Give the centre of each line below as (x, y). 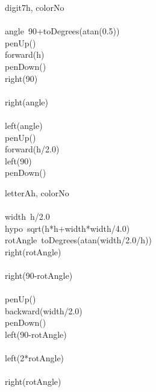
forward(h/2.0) (32, 149)
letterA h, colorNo (37, 192)
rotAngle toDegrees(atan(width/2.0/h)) (78, 240)
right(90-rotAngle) (39, 275)
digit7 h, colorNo (35, 7)
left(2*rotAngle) (35, 358)
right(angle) (27, 101)
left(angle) (24, 125)
